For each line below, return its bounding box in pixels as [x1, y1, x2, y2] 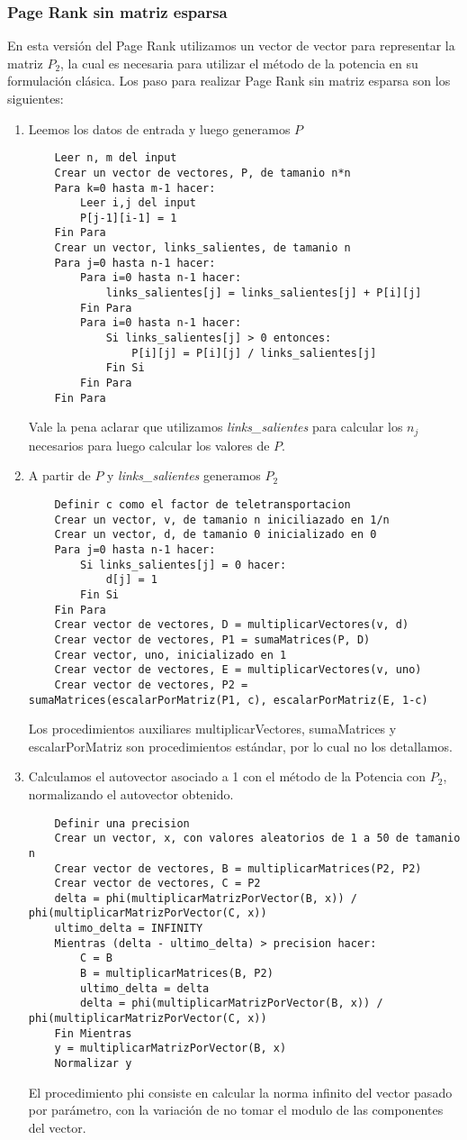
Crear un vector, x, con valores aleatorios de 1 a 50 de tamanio [54, 832, 461, 845]
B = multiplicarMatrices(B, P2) [80, 967, 274, 980]
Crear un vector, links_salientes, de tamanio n [54, 242, 351, 255]
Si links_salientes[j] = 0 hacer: [80, 558, 287, 571]
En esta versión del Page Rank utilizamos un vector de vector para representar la [7, 36, 455, 55]
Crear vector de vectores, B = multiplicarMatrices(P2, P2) [54, 862, 422, 875]
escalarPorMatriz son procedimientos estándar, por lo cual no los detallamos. [28, 736, 453, 755]
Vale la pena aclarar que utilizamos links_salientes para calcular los [28, 417, 403, 436]
